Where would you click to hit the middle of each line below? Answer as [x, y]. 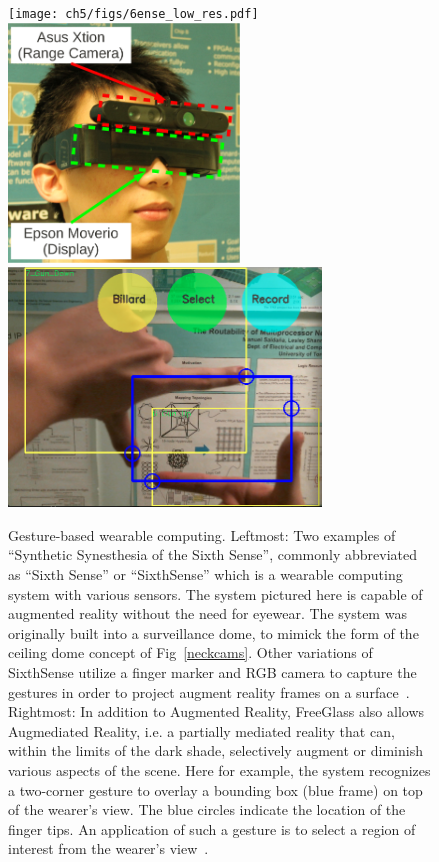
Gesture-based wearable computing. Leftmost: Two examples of [202, 534]
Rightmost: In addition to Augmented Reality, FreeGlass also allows [216, 711]
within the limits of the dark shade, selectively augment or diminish [215, 750]
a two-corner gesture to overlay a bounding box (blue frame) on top [215, 789]
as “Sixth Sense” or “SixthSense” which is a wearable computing [205, 574]
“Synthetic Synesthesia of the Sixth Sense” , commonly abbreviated [213, 554]
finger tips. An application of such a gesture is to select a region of [212, 828]
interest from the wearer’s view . [108, 848]
